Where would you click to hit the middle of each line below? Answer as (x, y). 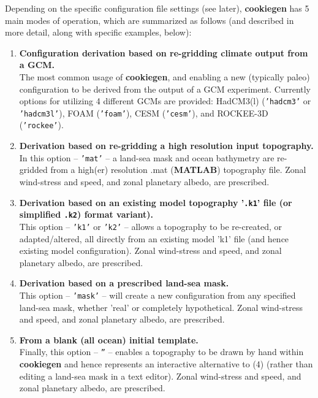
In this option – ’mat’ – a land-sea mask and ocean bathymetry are (147, 157)
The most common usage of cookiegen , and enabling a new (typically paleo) (165, 76)
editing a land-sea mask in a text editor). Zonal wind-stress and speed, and (160, 376)
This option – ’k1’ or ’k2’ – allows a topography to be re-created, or (151, 226)
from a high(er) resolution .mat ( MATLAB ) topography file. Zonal (178, 170)
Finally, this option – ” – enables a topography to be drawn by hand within (161, 352)
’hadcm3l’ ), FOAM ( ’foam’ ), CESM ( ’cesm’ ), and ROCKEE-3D (144, 113)
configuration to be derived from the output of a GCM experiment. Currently (165, 89)
